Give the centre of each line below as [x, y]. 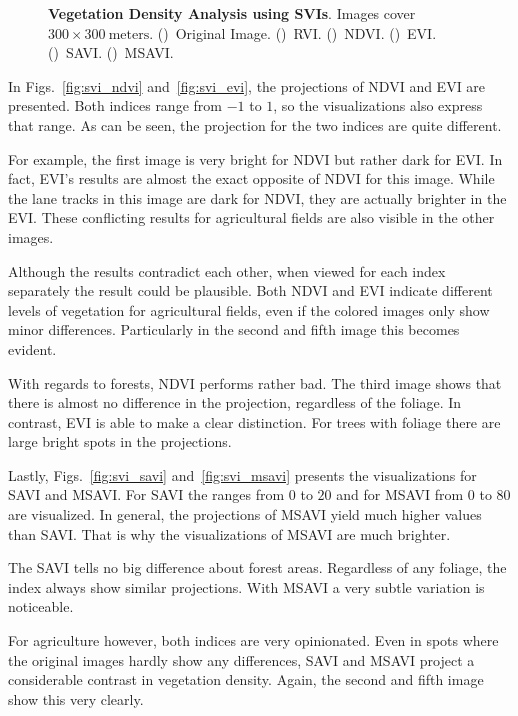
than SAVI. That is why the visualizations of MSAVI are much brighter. [229, 533]
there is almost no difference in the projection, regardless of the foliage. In [235, 402]
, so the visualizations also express [378, 105]
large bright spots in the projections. [120, 441]
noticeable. [41, 606]
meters [129, 34]
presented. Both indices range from [115, 105]
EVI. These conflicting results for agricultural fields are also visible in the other [251, 217]
